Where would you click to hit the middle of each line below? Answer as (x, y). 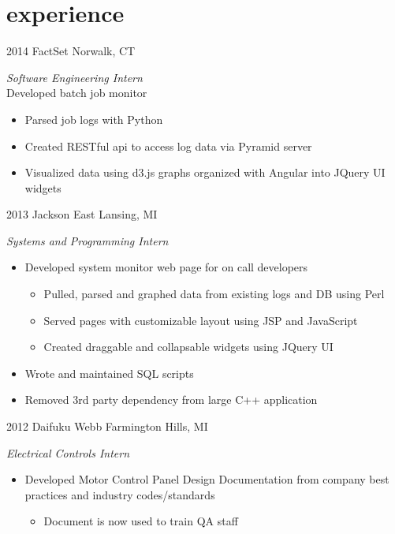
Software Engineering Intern (75, 77)
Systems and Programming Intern (88, 240)
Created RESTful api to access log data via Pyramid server (168, 146)
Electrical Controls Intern (68, 452)
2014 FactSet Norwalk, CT (71, 51)
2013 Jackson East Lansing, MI (82, 214)
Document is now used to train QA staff (141, 521)
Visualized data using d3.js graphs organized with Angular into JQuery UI (205, 172)
